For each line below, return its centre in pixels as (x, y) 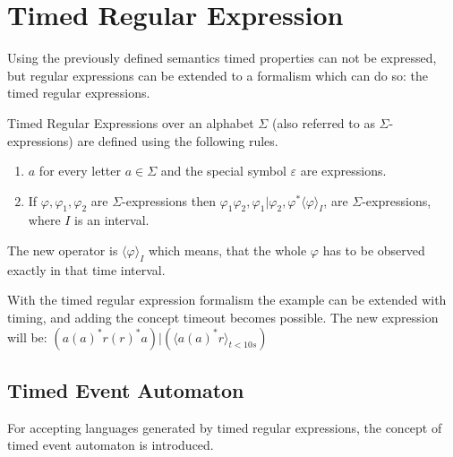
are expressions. (343, 171)
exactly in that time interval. (86, 269)
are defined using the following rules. (178, 140)
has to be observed (374, 250)
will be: (27, 336)
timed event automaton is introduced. (111, 445)
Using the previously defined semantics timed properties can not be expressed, (222, 58)
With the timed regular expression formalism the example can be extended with (227, 300)
